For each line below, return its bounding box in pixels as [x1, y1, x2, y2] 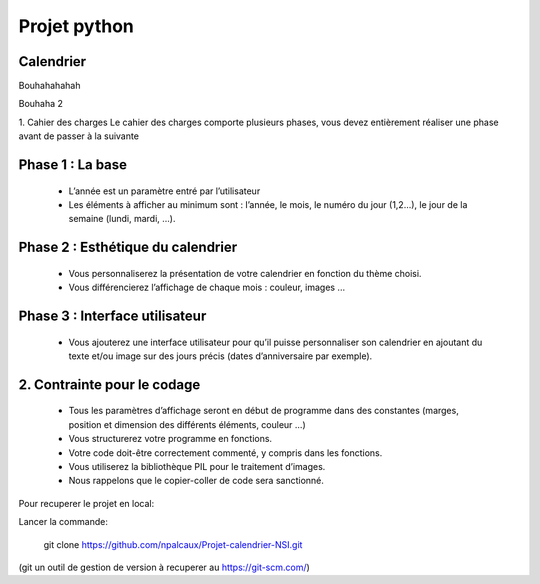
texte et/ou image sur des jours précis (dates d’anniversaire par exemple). [68, 350, 373, 362]
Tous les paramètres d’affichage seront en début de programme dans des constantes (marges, [68, 405, 459, 417]
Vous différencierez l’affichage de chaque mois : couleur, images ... [68, 281, 345, 294]
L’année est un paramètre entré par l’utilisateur [68, 185, 261, 197]
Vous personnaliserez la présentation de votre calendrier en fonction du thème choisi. [68, 267, 422, 279]
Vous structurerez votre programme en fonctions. [68, 433, 273, 445]
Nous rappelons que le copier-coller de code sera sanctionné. [68, 475, 325, 487]
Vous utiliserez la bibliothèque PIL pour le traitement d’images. [68, 460, 326, 472]
